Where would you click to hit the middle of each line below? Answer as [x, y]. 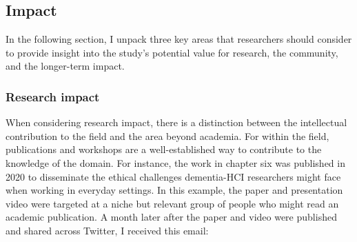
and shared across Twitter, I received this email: [107, 230]
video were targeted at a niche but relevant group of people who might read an [172, 203]
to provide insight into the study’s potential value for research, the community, [172, 52]
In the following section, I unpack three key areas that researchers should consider [179, 39]
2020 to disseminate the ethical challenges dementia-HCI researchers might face [173, 176]
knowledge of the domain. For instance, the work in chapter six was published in [175, 162]
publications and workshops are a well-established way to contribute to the [164, 149]
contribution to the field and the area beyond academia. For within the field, [167, 135]
